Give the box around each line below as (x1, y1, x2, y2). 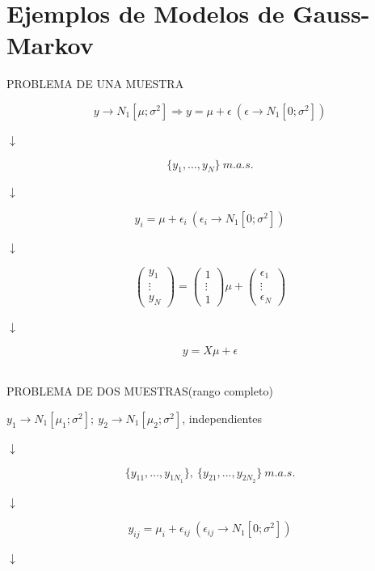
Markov (6, 28, 94, 61)
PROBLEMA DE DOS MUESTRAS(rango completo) (6, 383, 273, 400)
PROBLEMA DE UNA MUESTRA (6, 75, 184, 92)
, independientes (182, 410, 263, 427)
